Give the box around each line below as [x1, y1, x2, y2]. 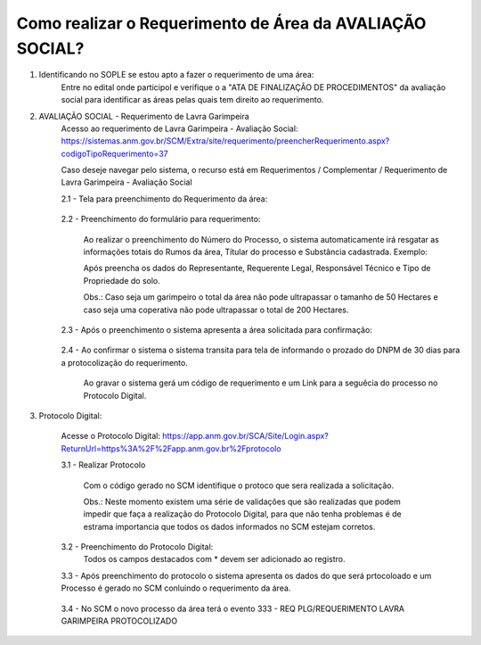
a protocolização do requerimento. [61, 357, 189, 368]
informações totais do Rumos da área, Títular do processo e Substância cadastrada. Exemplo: [83, 246, 428, 258]
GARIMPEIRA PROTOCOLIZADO [61, 616, 178, 626]
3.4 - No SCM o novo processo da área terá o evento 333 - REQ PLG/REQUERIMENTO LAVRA [61, 603, 405, 614]
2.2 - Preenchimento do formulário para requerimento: [61, 214, 261, 225]
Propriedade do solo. [83, 275, 160, 285]
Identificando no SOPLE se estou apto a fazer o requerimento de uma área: [38, 70, 314, 80]
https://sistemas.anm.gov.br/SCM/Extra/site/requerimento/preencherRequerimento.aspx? [61, 136, 390, 146]
